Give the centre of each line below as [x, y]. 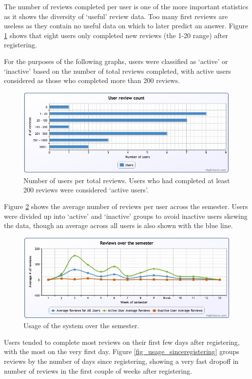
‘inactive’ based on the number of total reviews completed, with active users [117, 71]
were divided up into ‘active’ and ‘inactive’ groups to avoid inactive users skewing [126, 216]
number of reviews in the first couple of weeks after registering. [98, 370]
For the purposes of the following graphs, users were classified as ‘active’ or [116, 61]
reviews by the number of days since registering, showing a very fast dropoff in [121, 361]
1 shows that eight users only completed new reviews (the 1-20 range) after [116, 35]
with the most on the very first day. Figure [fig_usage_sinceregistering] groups [122, 351]
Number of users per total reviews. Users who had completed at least [127, 180]
